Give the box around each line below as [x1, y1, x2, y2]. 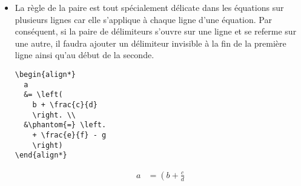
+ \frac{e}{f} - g [32, 130, 107, 139]
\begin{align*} [15, 70, 76, 79]
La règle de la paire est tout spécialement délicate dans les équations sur [15, 1, 284, 13]
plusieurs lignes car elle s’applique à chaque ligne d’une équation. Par [15, 13, 272, 25]
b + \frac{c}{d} [32, 100, 98, 109]
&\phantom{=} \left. [24, 121, 107, 130]
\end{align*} [15, 151, 67, 160]
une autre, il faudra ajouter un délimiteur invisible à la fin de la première [15, 36, 286, 49]
